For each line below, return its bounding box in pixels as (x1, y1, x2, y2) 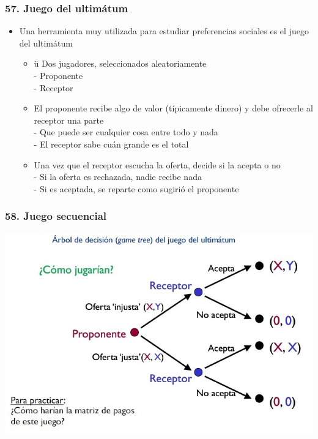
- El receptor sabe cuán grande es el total (34, 137, 189, 150)
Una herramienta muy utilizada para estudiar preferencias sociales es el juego (19, 24, 309, 37)
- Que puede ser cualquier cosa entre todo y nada (34, 126, 218, 138)
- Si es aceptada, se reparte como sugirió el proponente (34, 182, 239, 195)
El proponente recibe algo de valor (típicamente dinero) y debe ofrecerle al (34, 102, 313, 114)
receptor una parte (34, 113, 104, 126)
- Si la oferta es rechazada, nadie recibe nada (34, 170, 202, 183)
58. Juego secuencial (5, 208, 107, 223)
